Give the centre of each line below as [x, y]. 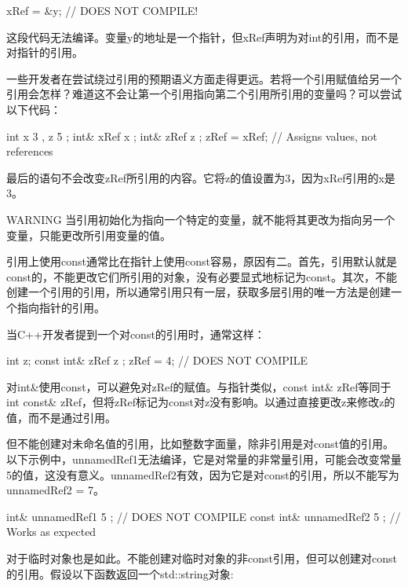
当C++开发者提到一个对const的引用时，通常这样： [136, 334]
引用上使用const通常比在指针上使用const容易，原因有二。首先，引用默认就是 [202, 261]
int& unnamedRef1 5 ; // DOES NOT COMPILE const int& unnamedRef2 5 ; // [204, 516]
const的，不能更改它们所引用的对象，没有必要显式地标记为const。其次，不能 [202, 276]
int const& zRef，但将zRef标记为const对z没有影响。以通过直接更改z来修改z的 [201, 402]
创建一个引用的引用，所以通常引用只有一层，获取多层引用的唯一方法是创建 [199, 292]
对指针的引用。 [45, 52]
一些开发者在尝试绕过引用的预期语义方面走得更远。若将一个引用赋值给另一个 [204, 78]
